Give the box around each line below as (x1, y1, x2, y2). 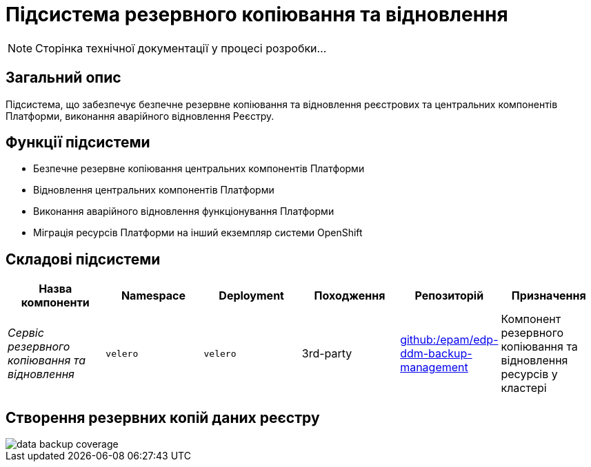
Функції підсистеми (6, 134, 150, 152)
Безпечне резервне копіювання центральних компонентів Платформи (33, 163, 365, 175)
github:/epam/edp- (400, 333, 499, 347)
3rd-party (301, 346, 352, 361)
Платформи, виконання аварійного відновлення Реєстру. (6, 110, 274, 122)
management (400, 360, 468, 375)
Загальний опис (6, 69, 121, 87)
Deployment (219, 289, 284, 303)
